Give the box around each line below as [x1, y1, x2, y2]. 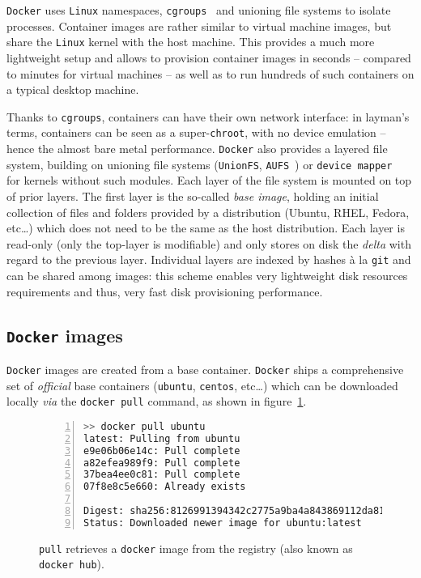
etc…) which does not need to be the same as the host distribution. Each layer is [6, 219, 405, 236]
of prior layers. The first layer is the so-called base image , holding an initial [6, 187, 379, 204]
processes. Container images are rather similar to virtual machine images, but [6, 17, 392, 34]
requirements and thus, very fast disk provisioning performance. [6, 283, 323, 300]
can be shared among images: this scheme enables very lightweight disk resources [6, 266, 408, 283]
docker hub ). [39, 555, 104, 572]
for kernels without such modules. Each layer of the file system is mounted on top [6, 172, 412, 189]
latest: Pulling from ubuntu [83, 432, 240, 444]
